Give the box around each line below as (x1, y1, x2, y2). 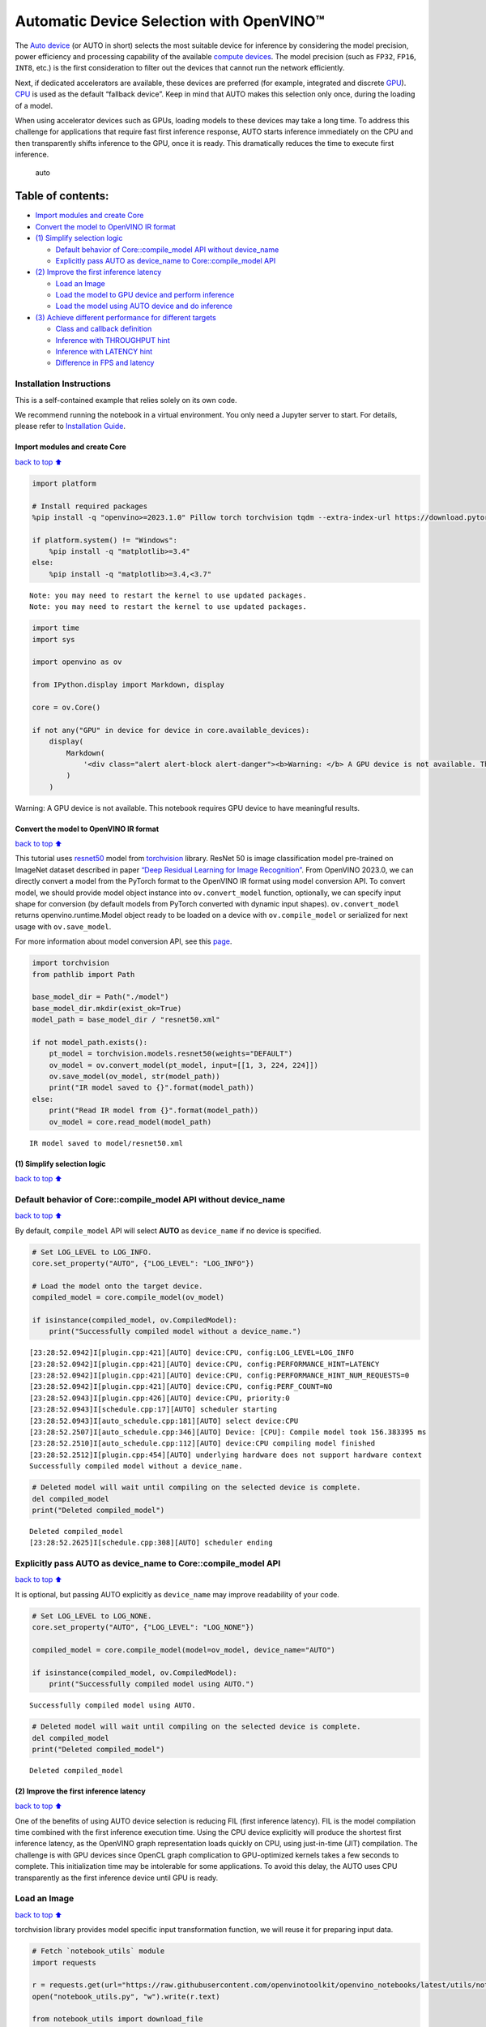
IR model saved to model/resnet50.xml (29, 1138, 184, 1147)
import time (32, 624, 80, 632)
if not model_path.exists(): (32, 1038, 148, 1047)
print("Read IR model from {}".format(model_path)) (49, 1106, 259, 1115)
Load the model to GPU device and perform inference (55, 290, 235, 300)
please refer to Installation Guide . (15, 422, 126, 431)
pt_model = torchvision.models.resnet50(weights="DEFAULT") (49, 1049, 293, 1058)
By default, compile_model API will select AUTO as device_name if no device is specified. (15, 1225, 322, 1236)
